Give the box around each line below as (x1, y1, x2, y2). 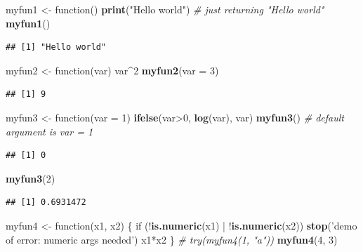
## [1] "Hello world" (6, 42, 107, 53)
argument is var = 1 (6, 124, 93, 138)
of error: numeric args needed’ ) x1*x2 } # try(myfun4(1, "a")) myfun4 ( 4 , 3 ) (6, 232, 338, 246)
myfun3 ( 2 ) (6, 171, 55, 185)
